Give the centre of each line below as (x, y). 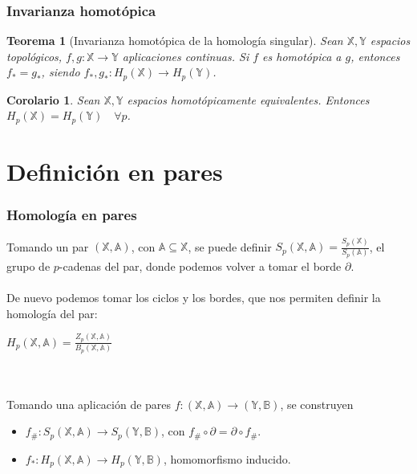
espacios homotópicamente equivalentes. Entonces (248, 99)
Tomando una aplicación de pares (89, 404)
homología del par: (52, 313)
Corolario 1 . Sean (53, 99)
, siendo (61, 72)
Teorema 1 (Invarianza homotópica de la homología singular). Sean (175, 41)
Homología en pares (72, 215)
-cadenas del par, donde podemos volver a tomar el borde (200, 266)
